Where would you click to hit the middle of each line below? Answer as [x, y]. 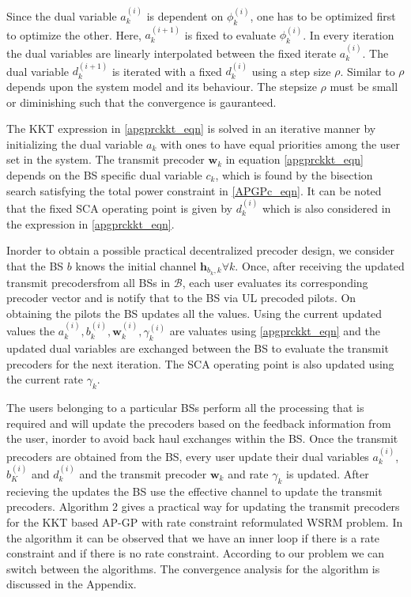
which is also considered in [326, 208]
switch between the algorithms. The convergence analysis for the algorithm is [193, 568]
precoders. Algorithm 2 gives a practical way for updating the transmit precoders [203, 506]
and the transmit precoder [143, 474]
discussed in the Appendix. [72, 584]
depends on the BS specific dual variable [104, 175]
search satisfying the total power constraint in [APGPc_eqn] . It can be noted [194, 190]
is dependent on [185, 15]
